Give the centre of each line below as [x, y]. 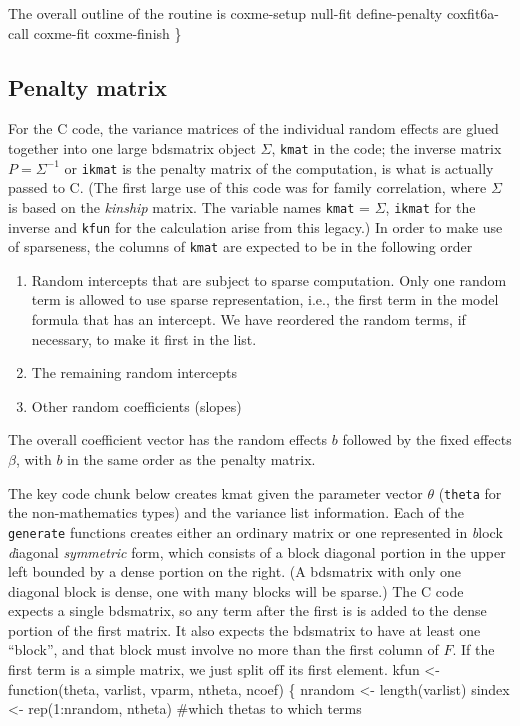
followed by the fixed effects [427, 439]
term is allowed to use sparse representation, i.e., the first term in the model [265, 299]
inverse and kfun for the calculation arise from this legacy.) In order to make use [255, 226]
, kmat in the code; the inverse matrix [386, 147]
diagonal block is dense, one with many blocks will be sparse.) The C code [236, 590]
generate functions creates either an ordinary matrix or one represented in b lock [255, 531]
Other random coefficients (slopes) [136, 405]
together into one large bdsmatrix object [132, 147]
